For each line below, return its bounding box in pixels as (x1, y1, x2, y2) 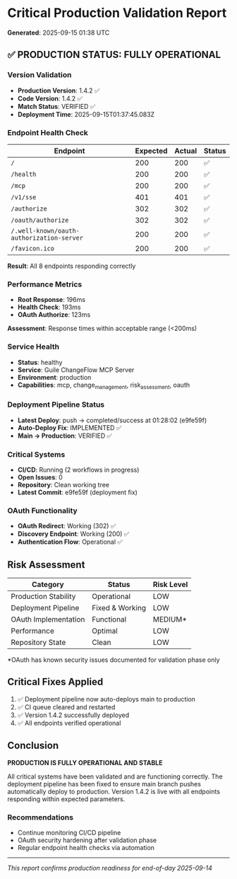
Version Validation (7, 70, 72, 80)
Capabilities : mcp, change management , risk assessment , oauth (17, 380, 190, 390)
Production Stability (11, 592, 76, 602)
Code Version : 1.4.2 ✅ (17, 94, 83, 103)
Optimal (91, 626, 118, 636)
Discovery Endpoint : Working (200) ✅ (17, 530, 130, 538)
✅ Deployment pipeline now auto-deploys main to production (17, 694, 196, 703)
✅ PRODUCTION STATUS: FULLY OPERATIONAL (7, 49, 221, 61)
